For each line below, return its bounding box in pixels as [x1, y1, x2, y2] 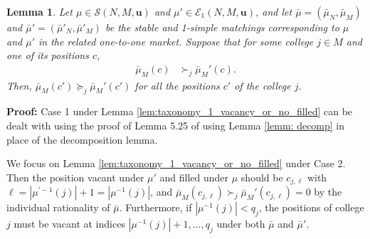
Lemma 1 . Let [6, 4, 73, 18]
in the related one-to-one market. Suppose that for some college [38, 33, 314, 48]
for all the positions [134, 78, 220, 92]
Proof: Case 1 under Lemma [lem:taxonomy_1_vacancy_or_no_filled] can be [6, 104, 353, 119]
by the [314, 184, 342, 199]
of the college [234, 78, 291, 92]
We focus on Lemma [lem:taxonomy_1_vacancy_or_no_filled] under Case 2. [6, 156, 346, 171]
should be [240, 169, 283, 184]
